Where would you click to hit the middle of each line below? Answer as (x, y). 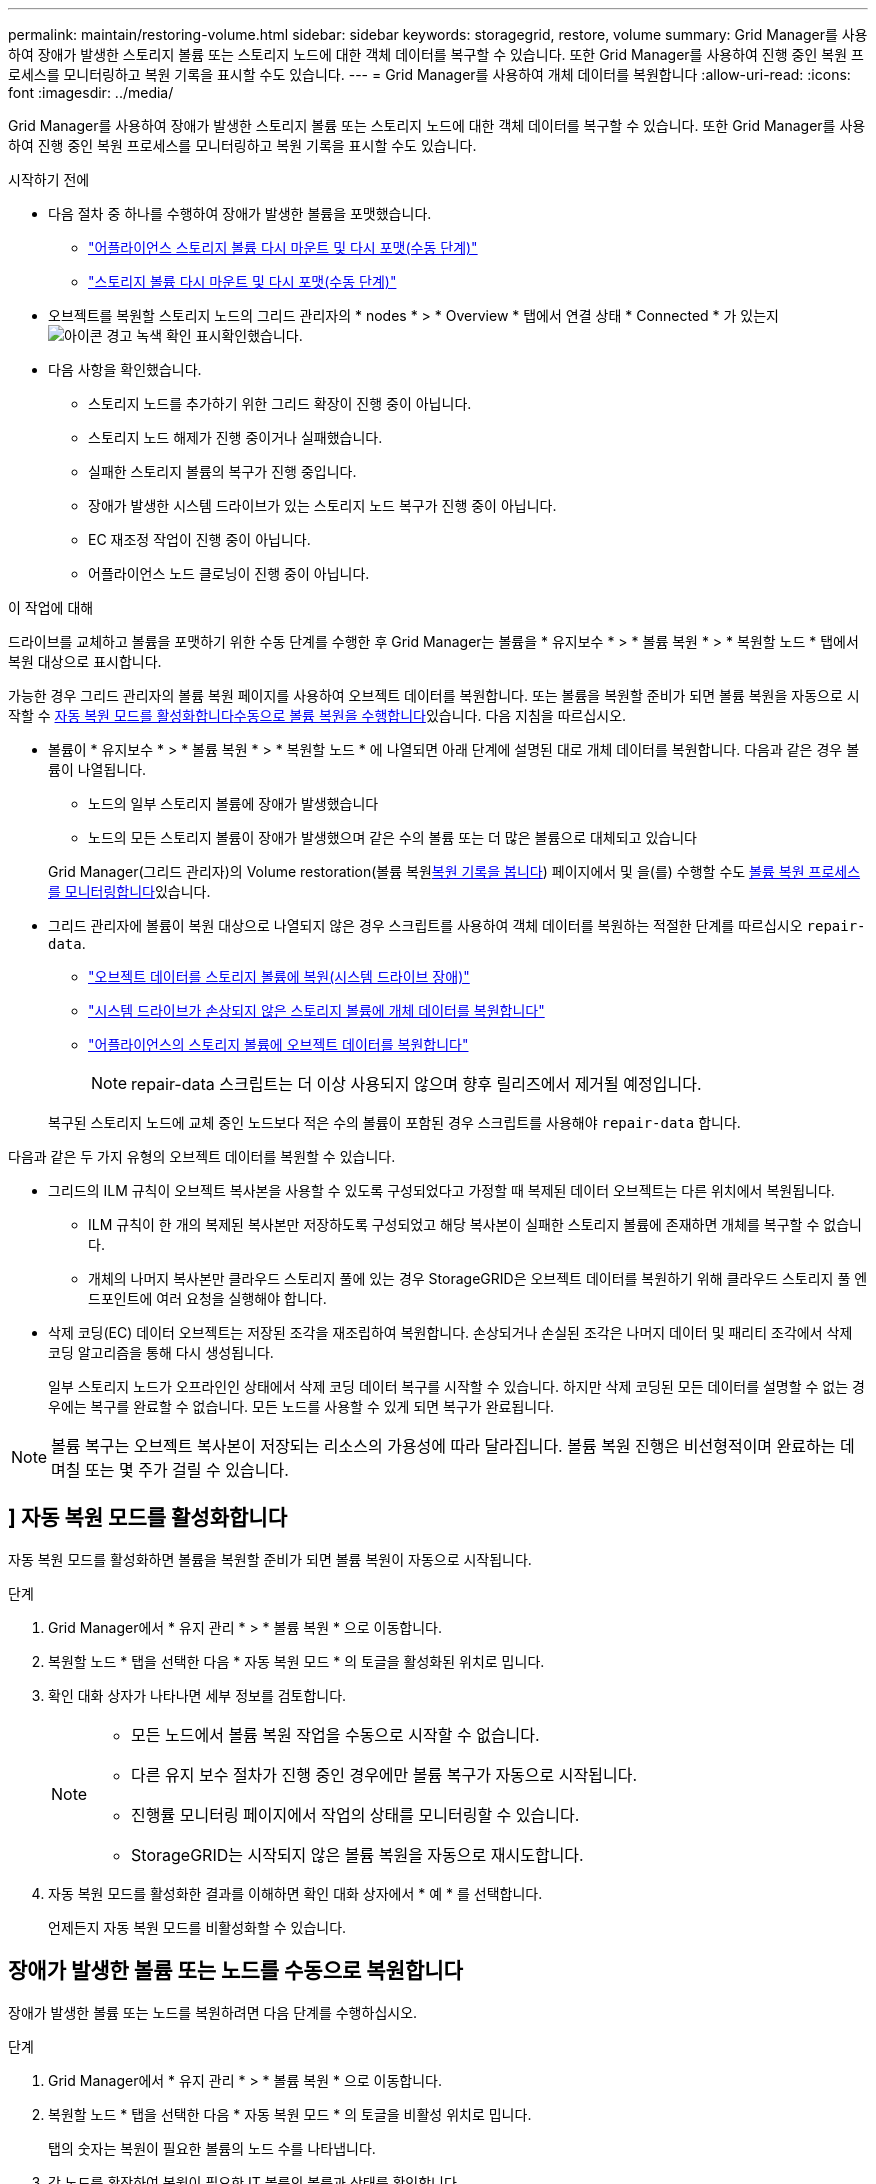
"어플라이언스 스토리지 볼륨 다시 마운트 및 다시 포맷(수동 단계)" (283, 247)
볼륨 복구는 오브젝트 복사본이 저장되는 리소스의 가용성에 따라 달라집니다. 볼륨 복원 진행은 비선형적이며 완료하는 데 (453, 1446)
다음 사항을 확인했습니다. (125, 369)
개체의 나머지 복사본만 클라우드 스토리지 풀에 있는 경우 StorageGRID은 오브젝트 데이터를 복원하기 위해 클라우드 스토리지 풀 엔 (478, 1278)
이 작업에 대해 (51, 607)
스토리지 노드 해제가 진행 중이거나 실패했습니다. (235, 437)
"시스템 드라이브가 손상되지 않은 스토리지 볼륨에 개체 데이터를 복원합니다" (316, 1010)
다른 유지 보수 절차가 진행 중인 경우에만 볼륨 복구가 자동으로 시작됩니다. (384, 1774)
